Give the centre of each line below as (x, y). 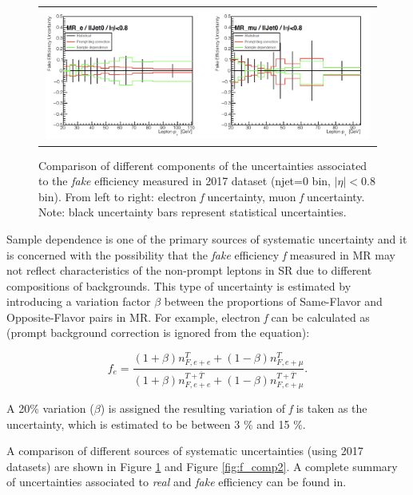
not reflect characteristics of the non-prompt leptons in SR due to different (189, 270)
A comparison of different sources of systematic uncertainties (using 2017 (185, 451)
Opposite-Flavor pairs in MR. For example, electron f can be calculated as (188, 317)
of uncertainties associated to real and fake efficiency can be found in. (177, 482)
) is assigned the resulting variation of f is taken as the (234, 408)
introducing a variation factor (79, 301)
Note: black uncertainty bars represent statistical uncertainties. (193, 212)
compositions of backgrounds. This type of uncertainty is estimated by (179, 285)
